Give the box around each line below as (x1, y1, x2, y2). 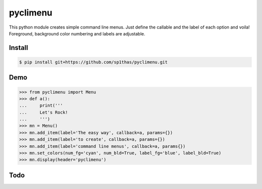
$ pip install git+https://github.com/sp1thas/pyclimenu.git (19, 59, 168, 65)
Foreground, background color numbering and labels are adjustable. (9, 31, 146, 36)
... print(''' (19, 103, 63, 109)
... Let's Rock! (19, 110, 68, 115)
